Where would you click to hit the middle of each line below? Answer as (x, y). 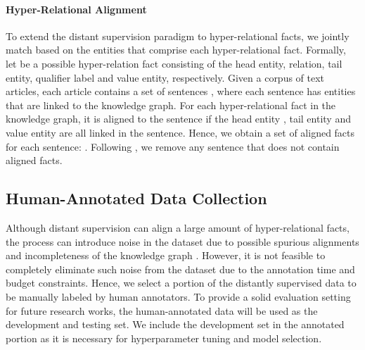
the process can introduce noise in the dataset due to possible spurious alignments (182, 241)
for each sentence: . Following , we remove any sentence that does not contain (173, 146)
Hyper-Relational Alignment (76, 9)
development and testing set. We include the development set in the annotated (175, 324)
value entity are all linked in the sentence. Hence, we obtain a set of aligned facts (180, 132)
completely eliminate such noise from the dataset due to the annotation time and (180, 269)
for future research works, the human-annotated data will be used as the (162, 310)
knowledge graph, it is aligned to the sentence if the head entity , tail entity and (178, 119)
